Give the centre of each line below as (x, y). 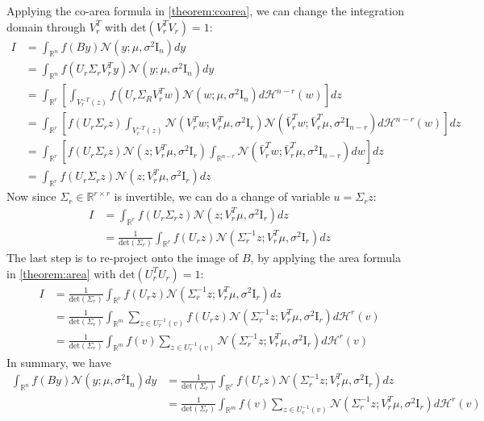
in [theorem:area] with (61, 273)
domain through (46, 26)
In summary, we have (59, 362)
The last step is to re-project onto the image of (123, 257)
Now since (31, 196)
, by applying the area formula (325, 257)
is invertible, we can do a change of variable (222, 196)
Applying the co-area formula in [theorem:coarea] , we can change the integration (205, 10)
